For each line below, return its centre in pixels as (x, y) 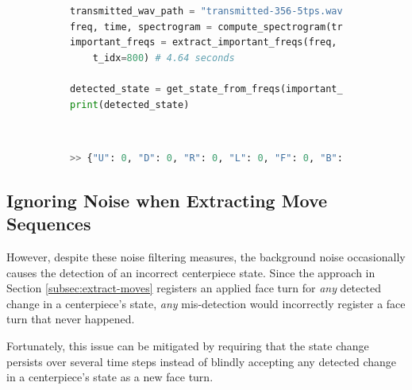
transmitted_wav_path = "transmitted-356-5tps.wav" (209, 11)
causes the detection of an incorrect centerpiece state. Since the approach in (191, 272)
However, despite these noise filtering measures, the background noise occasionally (206, 256)
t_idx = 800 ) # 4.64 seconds (164, 58)
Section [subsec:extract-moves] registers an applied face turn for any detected (194, 288)
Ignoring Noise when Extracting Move (167, 200)
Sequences (49, 224)
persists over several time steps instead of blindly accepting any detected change (201, 361)
